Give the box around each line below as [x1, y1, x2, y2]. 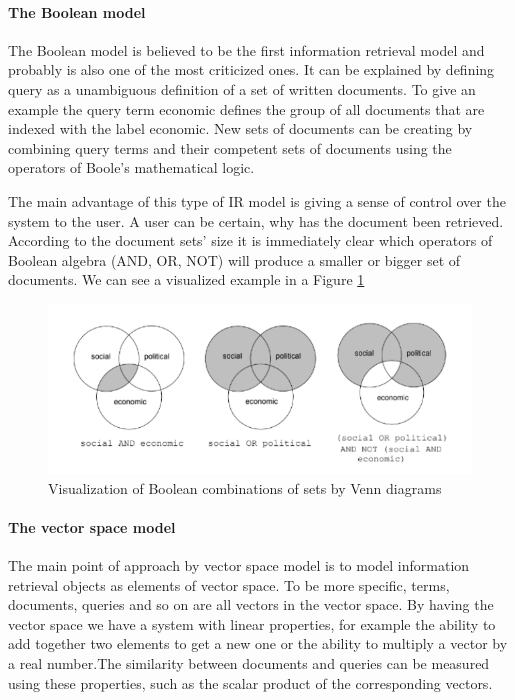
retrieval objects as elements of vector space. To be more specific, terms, [8, 574, 450, 595]
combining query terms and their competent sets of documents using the [8, 137, 452, 158]
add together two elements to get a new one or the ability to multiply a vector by [8, 633, 508, 654]
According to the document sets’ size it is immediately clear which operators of [8, 230, 493, 251]
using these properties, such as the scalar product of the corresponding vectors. [8, 672, 493, 693]
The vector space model [8, 516, 176, 537]
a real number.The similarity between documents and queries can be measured [8, 653, 490, 673]
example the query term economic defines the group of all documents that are [8, 98, 485, 119]
